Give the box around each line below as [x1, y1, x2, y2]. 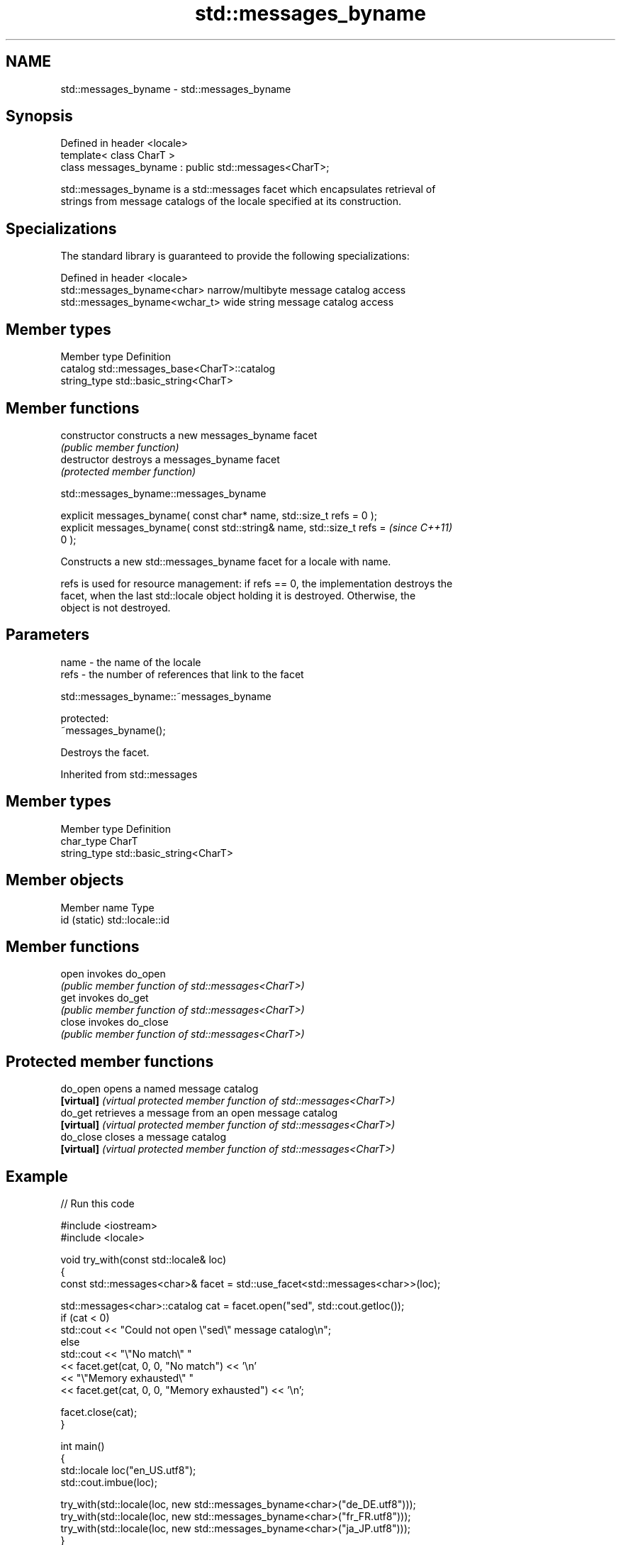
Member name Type [60, 901, 155, 914]
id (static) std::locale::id [60, 913, 169, 926]
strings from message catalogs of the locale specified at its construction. [60, 195, 402, 208]
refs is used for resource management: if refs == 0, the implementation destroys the [60, 577, 453, 589]
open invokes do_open [60, 968, 166, 980]
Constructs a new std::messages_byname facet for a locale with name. [60, 555, 391, 567]
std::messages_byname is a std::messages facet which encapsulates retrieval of [60, 183, 436, 196]
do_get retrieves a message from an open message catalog [60, 1107, 337, 1119]
